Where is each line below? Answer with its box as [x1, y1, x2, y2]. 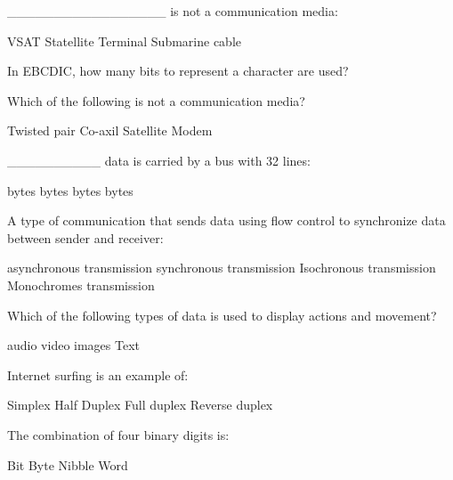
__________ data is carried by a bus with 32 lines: [7, 151, 311, 169]
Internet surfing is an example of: [7, 365, 189, 384]
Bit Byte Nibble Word [7, 455, 128, 474]
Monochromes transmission [7, 275, 155, 294]
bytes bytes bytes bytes [7, 181, 133, 199]
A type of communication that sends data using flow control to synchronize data [7, 211, 446, 230]
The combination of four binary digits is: [7, 425, 230, 443]
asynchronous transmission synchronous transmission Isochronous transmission [7, 258, 436, 277]
